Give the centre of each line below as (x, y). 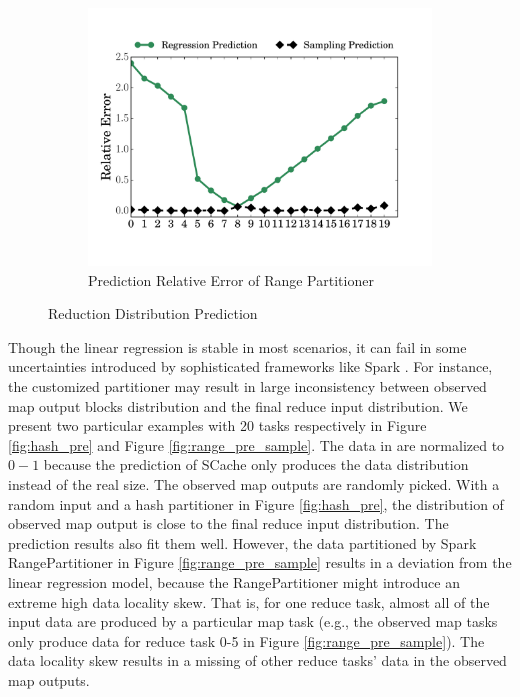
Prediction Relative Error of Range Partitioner (231, 279)
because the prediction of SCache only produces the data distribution (256, 464)
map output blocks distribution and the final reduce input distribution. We (238, 405)
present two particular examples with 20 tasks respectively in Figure (217, 425)
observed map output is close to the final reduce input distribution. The (228, 523)
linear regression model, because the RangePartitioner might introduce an (234, 581)
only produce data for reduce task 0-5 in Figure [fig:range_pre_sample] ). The (246, 640)
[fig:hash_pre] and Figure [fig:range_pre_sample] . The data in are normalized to (256, 444)
